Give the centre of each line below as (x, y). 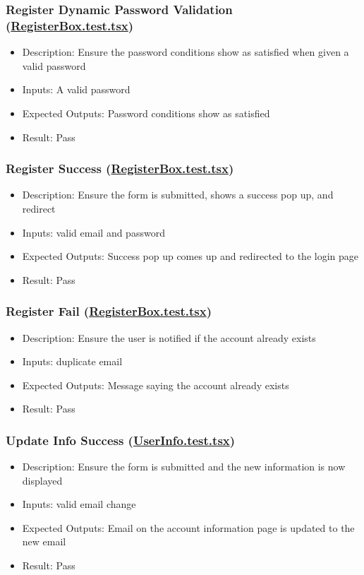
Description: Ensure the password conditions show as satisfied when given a (186, 52)
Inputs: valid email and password (93, 232)
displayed (42, 480)
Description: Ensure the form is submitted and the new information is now (184, 467)
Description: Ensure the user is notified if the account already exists (169, 337)
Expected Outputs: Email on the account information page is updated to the (188, 527)
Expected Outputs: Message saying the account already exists (156, 385)
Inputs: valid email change (79, 504)
